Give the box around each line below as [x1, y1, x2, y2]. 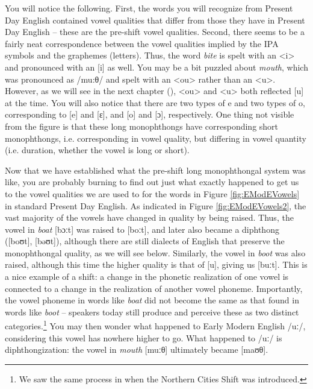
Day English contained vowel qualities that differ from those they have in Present [5, 13, 305, 26]
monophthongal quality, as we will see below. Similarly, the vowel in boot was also [5, 246, 306, 259]
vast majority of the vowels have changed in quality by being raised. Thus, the [5, 211, 294, 224]
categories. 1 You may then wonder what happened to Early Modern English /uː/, [5, 318, 306, 332]
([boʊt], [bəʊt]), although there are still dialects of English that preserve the [5, 235, 285, 247]
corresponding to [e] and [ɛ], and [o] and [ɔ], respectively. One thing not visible [5, 108, 294, 121]
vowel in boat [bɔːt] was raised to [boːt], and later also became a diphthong [5, 223, 279, 235]
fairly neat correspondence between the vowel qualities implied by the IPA [5, 37, 279, 49]
